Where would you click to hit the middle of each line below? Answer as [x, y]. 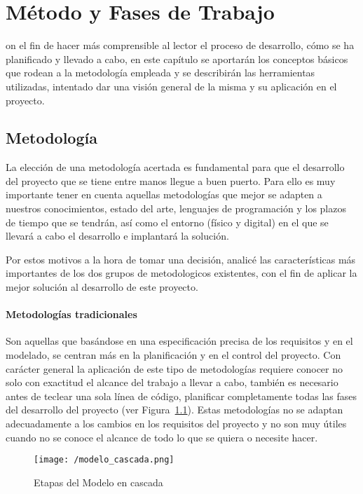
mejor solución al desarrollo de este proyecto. [102, 287]
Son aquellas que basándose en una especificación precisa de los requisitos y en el [179, 341]
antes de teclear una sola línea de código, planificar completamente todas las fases [181, 396]
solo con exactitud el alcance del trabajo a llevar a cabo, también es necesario [172, 382]
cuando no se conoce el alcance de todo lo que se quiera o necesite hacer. [162, 437]
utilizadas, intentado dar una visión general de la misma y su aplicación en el [171, 86]
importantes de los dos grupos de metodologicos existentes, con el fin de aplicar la [181, 273]
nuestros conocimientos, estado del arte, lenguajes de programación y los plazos [176, 208]
